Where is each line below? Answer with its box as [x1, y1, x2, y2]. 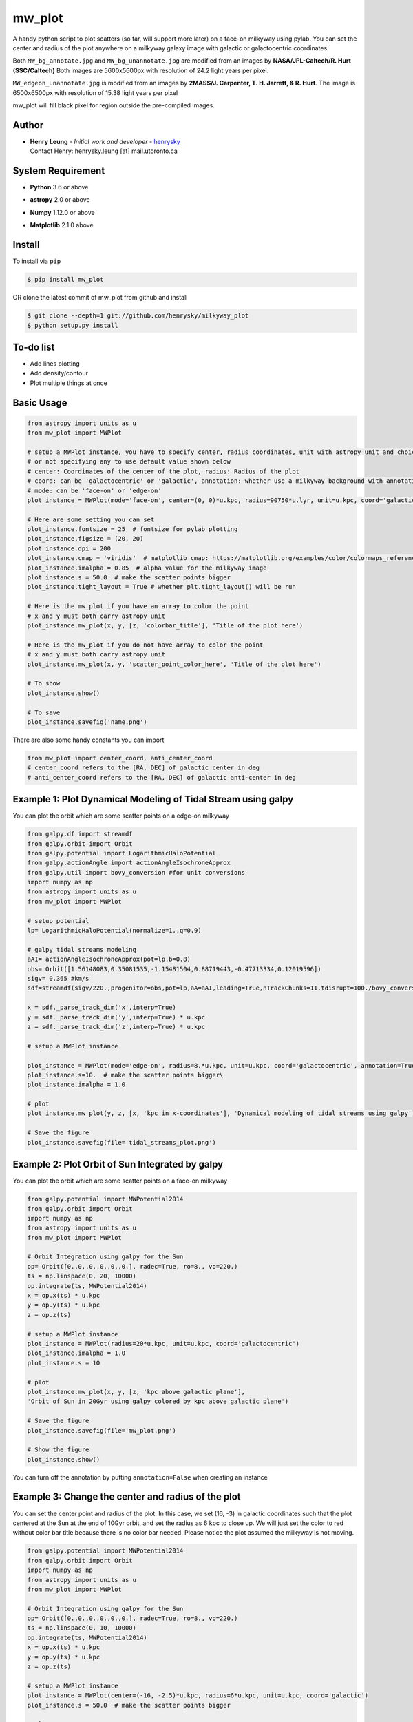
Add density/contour [30, 369, 89, 377]
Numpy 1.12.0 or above [30, 208, 96, 216]
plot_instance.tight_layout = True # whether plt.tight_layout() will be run [27, 583, 296, 591]
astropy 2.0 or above [30, 196, 90, 204]
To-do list [12, 341, 55, 353]
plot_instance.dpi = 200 [27, 544, 112, 552]
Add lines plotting [30, 360, 81, 368]
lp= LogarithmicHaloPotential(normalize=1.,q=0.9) [27, 926, 202, 935]
